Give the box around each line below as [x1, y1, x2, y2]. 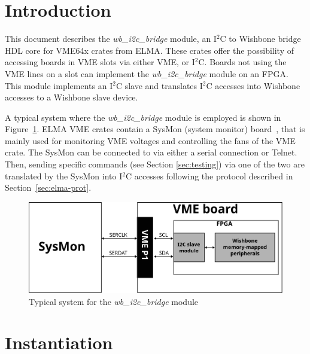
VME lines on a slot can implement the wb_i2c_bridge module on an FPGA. [5, 67, 288, 80]
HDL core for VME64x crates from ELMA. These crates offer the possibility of [5, 44, 294, 56]
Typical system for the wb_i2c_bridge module [29, 295, 199, 307]
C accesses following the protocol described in [125, 169, 293, 182]
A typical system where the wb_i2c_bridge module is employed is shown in [5, 111, 281, 123]
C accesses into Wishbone [206, 79, 300, 91]
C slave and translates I [116, 79, 203, 91]
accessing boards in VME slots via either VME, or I [5, 56, 195, 68]
